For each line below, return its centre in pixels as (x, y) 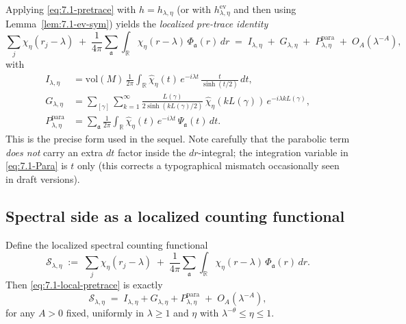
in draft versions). (43, 178)
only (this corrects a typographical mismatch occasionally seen (208, 165)
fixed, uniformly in (105, 313)
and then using (265, 9)
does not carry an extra (54, 152)
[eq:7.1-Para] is (37, 165)
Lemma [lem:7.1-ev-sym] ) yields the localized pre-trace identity (137, 24)
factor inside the (152, 152)
